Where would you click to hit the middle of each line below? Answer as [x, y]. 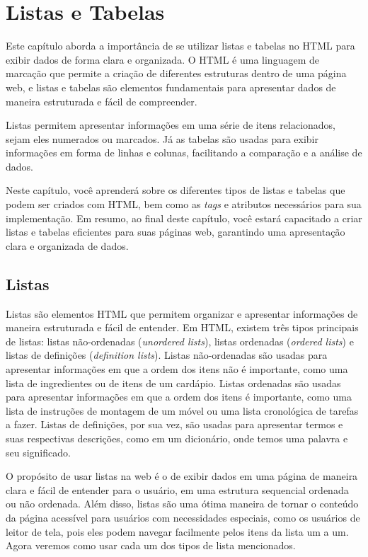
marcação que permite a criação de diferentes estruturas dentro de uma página [176, 73]
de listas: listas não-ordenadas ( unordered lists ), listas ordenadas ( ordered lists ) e [180, 341]
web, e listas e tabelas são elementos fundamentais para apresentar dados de [171, 87]
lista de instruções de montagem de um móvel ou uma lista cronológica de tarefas [182, 410]
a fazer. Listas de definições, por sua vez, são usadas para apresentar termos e [174, 424]
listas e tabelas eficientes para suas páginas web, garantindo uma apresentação [176, 232]
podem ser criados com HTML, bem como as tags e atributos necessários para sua [184, 204]
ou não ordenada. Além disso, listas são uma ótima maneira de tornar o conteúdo [182, 504]
